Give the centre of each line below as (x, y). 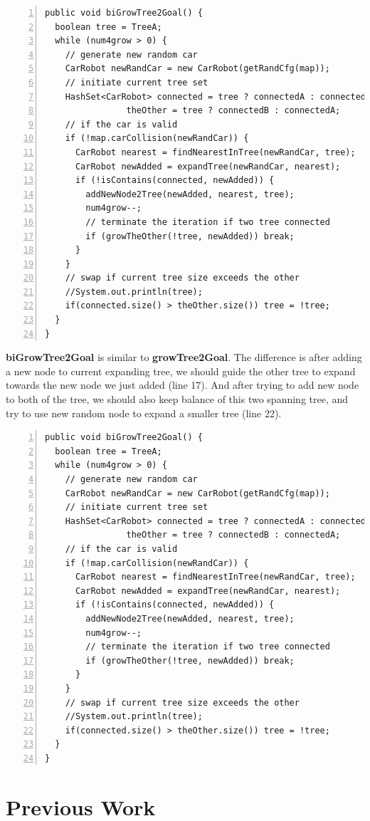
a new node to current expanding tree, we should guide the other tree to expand (181, 371)
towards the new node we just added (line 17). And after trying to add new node (183, 385)
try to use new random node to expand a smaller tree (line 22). (144, 413)
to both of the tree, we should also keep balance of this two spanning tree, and (177, 399)
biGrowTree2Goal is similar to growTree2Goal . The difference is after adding (184, 357)
